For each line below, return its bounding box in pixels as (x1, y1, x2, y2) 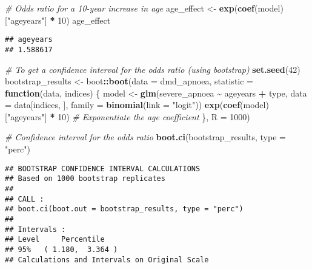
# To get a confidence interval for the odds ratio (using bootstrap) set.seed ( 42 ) (5, 63, 300, 75)
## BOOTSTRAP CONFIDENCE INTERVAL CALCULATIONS (5, 164, 201, 173)
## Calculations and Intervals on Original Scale (5, 255, 209, 264)
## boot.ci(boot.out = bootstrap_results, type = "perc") (5, 205, 244, 214)
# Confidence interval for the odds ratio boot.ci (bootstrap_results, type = (5, 131, 286, 143)
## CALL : (5, 194, 44, 203)
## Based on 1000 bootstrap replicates (5, 174, 165, 183)
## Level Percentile (5, 235, 105, 244)
